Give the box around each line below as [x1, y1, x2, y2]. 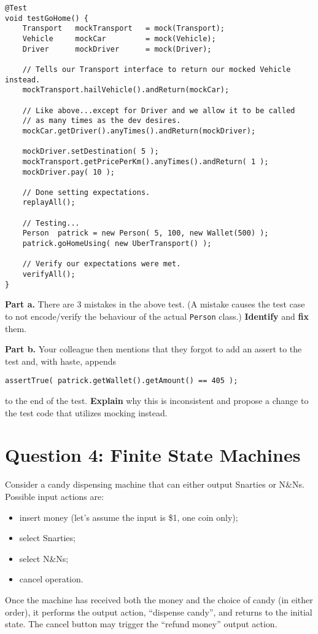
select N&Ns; [19, 552, 69, 565]
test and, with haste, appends [5, 354, 117, 367]
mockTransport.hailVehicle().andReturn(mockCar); [22, 85, 230, 95]
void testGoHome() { [5, 14, 89, 23]
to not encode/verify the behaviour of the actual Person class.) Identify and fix [5, 309, 309, 322]
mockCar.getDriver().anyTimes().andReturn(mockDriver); [22, 126, 256, 135]
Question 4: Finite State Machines [5, 442, 301, 467]
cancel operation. [19, 573, 83, 585]
